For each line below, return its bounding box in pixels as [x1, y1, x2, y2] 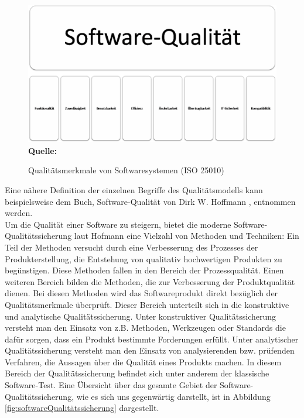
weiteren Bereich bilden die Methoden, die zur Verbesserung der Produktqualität [5, 275, 295, 287]
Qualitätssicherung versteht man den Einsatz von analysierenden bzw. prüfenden [5, 344, 295, 357]
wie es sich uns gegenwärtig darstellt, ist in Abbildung [76, 390, 271, 402]
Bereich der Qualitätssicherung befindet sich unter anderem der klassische [5, 367, 269, 379]
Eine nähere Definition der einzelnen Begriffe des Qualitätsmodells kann [5, 183, 263, 196]
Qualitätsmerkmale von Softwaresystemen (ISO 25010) [28, 164, 224, 176]
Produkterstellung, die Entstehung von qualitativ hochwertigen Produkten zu [5, 252, 282, 265]
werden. [5, 207, 33, 219]
